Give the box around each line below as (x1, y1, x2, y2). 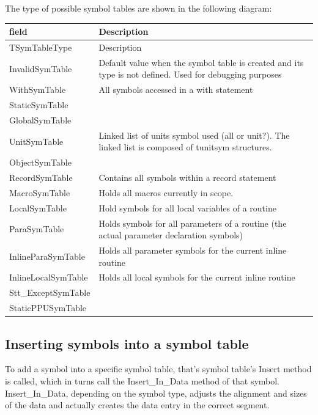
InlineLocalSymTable (9, 271, 88, 284)
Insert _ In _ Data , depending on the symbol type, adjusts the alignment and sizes (5, 386, 307, 399)
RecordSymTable (9, 171, 73, 184)
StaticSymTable (9, 98, 68, 111)
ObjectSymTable (9, 156, 72, 169)
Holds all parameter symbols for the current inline (98, 244, 287, 256)
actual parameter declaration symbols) (98, 229, 243, 241)
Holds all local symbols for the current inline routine (98, 271, 295, 284)
